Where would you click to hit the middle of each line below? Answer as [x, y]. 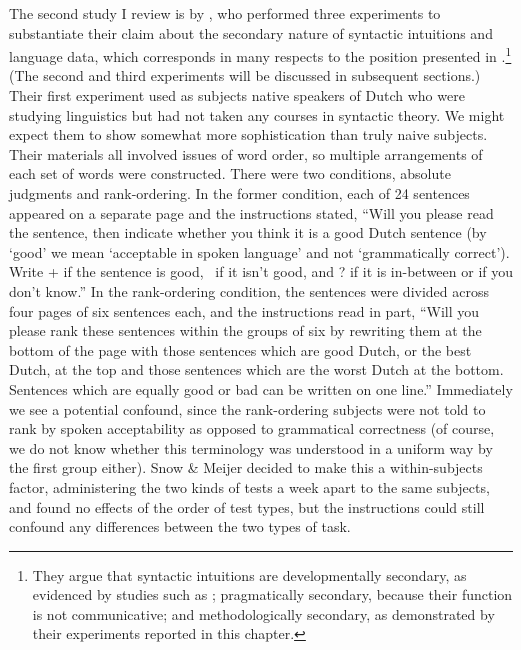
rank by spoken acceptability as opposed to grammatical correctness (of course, [252, 428]
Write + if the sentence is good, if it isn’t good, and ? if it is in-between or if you [261, 271]
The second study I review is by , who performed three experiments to [225, 13]
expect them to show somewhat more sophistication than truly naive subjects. [248, 134]
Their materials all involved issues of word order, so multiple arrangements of [246, 153]
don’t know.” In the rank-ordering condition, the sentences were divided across [249, 290]
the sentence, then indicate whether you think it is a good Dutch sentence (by [248, 232]
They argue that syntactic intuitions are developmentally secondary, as [249, 574]
